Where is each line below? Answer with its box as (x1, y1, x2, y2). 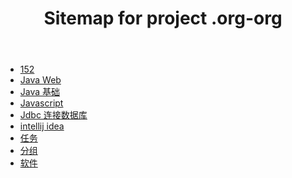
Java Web (19, 74, 62, 86)
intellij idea (19, 120, 65, 132)
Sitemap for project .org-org (43, 7, 283, 30)
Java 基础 (19, 86, 61, 98)
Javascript (19, 97, 64, 109)
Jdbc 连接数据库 (19, 109, 88, 121)
